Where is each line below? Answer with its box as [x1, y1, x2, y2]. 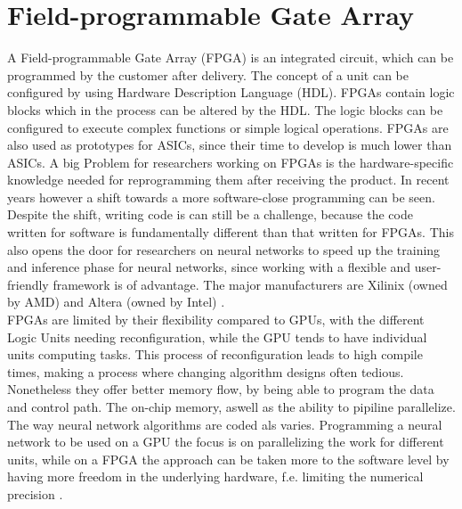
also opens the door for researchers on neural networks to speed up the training [7, 240, 441, 259]
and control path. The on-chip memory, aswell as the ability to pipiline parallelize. [7, 398, 456, 415]
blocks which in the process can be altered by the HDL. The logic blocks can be [7, 100, 443, 119]
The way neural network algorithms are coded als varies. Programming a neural [7, 415, 442, 433]
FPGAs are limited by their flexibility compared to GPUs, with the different [7, 310, 425, 329]
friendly [7, 275, 49, 293]
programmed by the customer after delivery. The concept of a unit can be [7, 65, 409, 84]
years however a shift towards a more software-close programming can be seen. [7, 187, 435, 206]
